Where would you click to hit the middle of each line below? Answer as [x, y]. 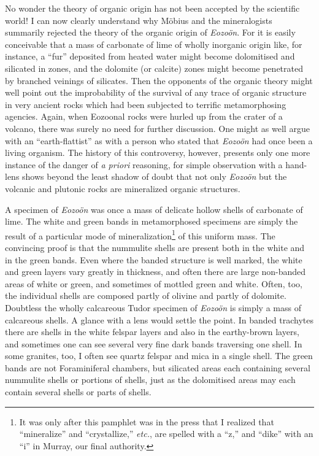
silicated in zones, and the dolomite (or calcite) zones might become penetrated [154, 68]
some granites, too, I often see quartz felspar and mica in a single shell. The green [159, 356]
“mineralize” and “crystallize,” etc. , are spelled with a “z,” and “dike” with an [166, 434]
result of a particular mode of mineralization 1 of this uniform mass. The [140, 234]
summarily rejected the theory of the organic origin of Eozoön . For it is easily [150, 32]
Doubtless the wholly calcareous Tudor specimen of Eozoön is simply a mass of [153, 307]
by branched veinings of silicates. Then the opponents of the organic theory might [159, 80]
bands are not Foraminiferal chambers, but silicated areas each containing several [158, 367]
